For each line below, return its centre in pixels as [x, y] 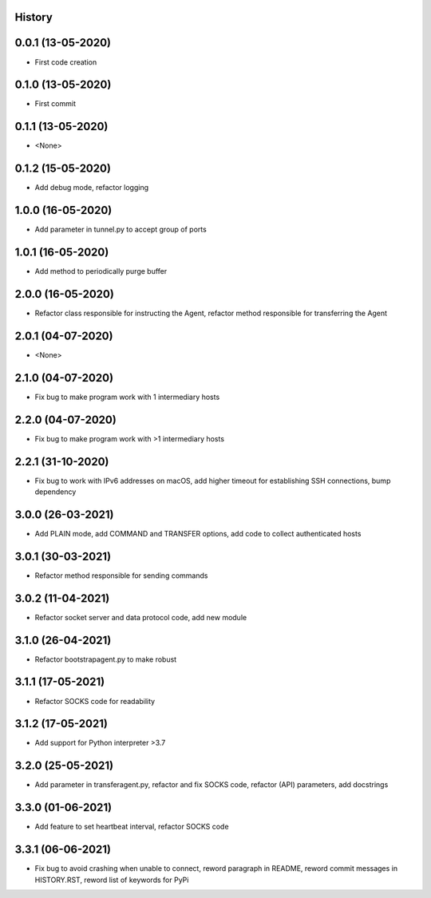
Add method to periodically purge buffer [101, 271]
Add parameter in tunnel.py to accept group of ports [121, 229]
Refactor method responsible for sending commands [121, 576]
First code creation [66, 62]
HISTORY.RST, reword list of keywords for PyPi [112, 880]
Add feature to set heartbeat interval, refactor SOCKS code [132, 827]
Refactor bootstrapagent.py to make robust [106, 659]
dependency [55, 492]
